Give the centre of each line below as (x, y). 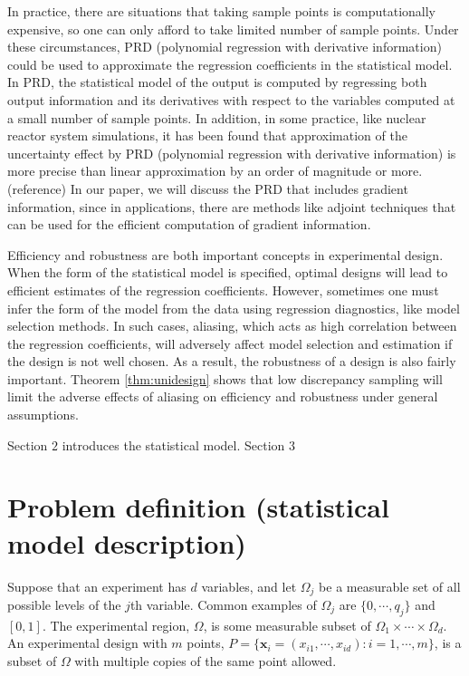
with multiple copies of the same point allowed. (206, 661)
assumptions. (43, 415)
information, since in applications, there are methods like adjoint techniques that (232, 206)
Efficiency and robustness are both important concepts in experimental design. (225, 254)
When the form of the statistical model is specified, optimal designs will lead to (228, 272)
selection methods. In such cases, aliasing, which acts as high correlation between (232, 326)
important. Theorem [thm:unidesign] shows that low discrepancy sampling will (225, 378)
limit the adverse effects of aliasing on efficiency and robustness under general (223, 396)
